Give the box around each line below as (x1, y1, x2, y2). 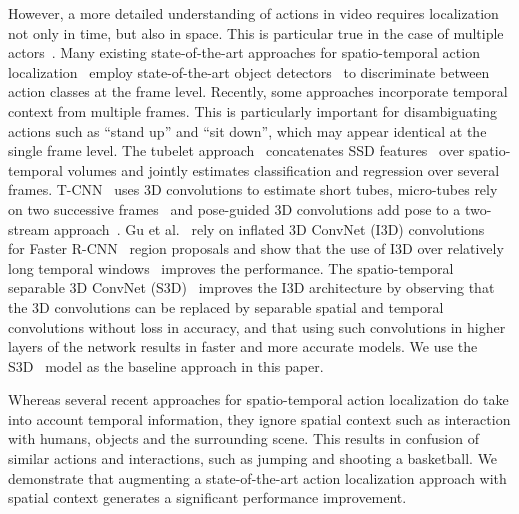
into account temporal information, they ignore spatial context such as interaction (8, 408, 511, 429)
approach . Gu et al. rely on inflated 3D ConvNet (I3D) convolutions (53, 218, 485, 239)
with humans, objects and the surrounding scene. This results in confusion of (8, 428, 479, 449)
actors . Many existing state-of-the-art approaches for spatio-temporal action (8, 42, 480, 63)
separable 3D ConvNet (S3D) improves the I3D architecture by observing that (8, 277, 495, 298)
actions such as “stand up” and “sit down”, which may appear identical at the (8, 120, 487, 141)
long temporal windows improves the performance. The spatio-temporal (8, 257, 454, 278)
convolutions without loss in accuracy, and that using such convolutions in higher (8, 316, 506, 337)
